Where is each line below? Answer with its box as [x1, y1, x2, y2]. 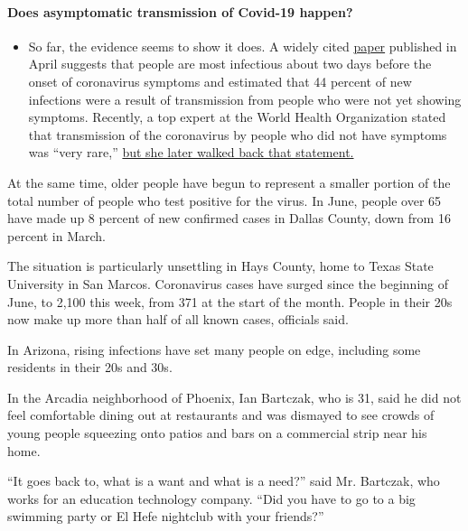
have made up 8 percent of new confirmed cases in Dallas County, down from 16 [7, 209, 451, 228]
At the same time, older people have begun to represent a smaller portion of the [7, 172, 451, 191]
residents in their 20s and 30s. [7, 358, 173, 377]
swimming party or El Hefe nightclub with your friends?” [7, 507, 324, 526]
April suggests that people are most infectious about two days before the [28, 54, 432, 73]
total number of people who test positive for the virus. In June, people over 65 [7, 191, 442, 210]
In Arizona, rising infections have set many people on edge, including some [7, 340, 421, 359]
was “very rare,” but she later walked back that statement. [28, 143, 354, 162]
